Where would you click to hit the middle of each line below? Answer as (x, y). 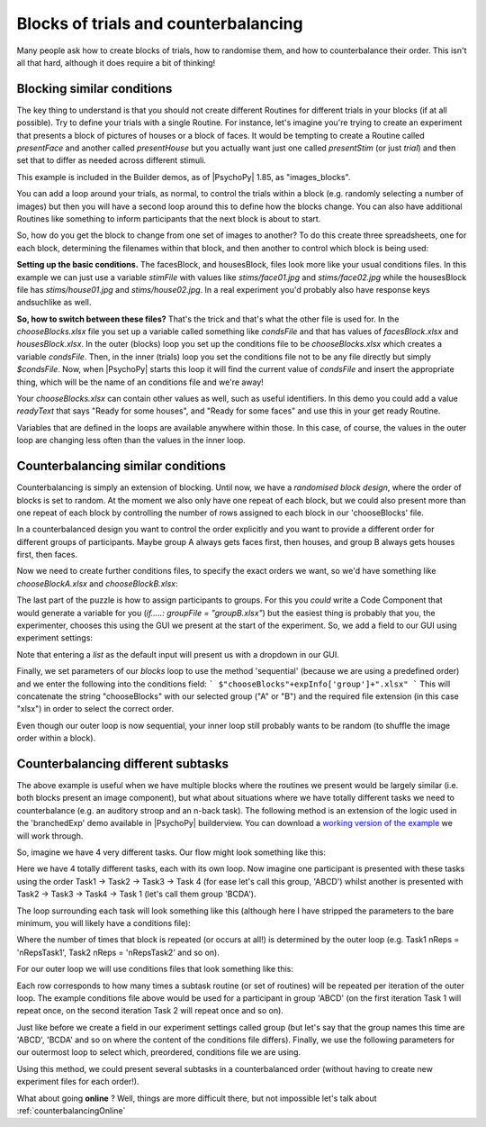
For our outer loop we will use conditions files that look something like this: (155, 969)
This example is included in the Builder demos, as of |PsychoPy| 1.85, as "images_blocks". (184, 177)
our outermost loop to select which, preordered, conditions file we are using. (159, 1052)
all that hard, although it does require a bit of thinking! (116, 62)
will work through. (50, 836)
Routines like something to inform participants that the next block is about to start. (169, 218)
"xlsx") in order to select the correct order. (95, 709)
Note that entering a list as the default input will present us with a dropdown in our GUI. (178, 654)
